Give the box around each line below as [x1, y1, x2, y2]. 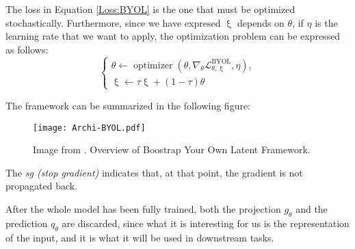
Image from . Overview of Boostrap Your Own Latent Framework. [33, 142, 311, 157]
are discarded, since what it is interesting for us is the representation [62, 215, 350, 230]
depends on [237, 15, 285, 29]
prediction [5, 215, 48, 230]
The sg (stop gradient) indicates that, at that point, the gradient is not [5, 165, 303, 179]
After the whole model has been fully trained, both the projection [5, 201, 281, 215]
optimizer [133, 60, 173, 70]
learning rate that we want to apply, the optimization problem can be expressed [5, 29, 341, 43]
